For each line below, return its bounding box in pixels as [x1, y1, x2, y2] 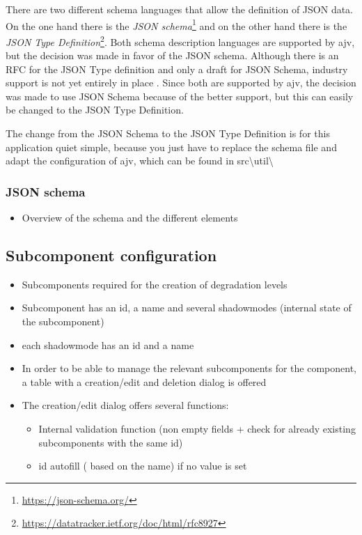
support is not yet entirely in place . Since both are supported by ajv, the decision [6, 75, 356, 90]
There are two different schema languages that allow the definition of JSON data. [6, 2, 353, 16]
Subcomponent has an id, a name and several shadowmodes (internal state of [22, 300, 352, 315]
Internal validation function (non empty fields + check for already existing [38, 421, 356, 436]
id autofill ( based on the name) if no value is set [38, 458, 247, 473]
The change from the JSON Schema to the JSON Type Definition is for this [6, 126, 330, 141]
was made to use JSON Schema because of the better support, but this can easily [6, 88, 354, 103]
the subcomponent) [22, 314, 104, 329]
